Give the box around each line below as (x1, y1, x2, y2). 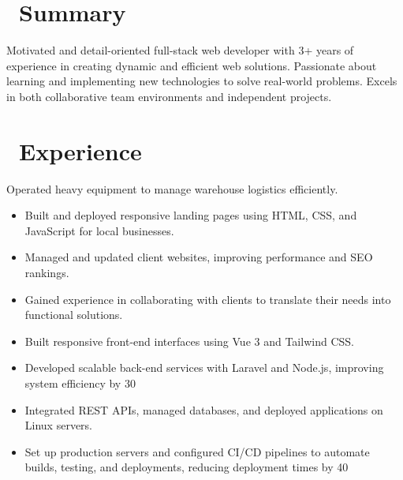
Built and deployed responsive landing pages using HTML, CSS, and (24, 207, 357, 223)
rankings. (24, 264, 69, 280)
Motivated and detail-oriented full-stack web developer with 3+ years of (6, 42, 354, 58)
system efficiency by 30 (24, 374, 136, 391)
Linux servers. (24, 417, 93, 433)
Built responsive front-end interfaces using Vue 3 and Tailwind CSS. (24, 332, 354, 349)
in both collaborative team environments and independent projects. (6, 88, 332, 104)
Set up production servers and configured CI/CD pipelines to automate (24, 443, 370, 459)
